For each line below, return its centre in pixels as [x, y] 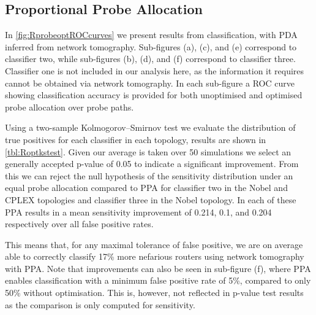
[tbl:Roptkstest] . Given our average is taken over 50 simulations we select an [148, 151]
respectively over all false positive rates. [79, 224]
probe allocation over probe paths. [70, 107]
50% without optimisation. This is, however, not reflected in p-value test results [154, 293]
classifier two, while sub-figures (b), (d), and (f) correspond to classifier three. [150, 59]
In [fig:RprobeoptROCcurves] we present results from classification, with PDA [151, 35]
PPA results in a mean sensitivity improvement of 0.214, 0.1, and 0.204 [138, 212]
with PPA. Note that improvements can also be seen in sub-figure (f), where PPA [158, 268]
